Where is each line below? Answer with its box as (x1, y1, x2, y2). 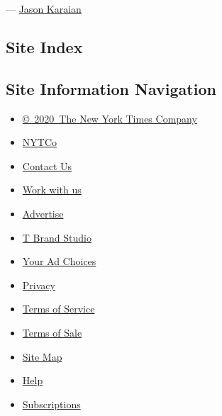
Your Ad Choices (22, 254, 96, 269)
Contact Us (22, 158, 72, 173)
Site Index (6, 35, 83, 57)
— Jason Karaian (6, 1, 82, 16)
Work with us (22, 182, 82, 197)
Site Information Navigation (6, 77, 216, 99)
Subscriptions (22, 396, 81, 411)
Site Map (22, 349, 62, 364)
